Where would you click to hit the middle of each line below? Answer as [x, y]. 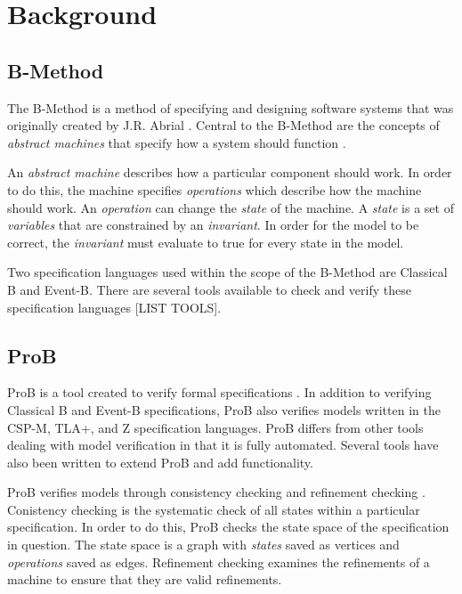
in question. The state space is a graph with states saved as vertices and [203, 545]
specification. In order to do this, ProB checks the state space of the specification [228, 527]
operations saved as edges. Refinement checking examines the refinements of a [219, 561]
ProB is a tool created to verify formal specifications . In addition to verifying [219, 392]
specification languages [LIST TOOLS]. [114, 307]
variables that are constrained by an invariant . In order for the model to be [213, 225]
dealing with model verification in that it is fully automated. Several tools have [223, 445]
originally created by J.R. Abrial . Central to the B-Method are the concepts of [223, 125]
